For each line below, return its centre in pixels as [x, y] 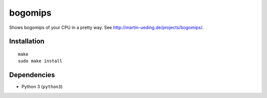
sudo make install [40, 61]
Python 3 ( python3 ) [42, 87]
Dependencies [32, 75]
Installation [27, 41]
